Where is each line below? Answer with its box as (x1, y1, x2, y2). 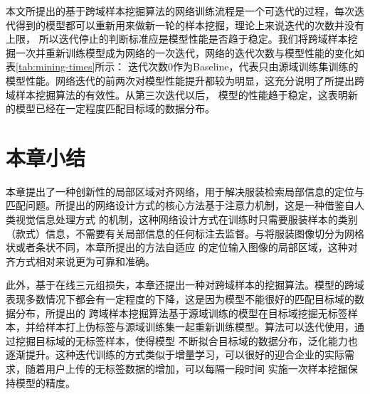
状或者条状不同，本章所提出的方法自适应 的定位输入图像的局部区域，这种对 (6, 240, 358, 255)
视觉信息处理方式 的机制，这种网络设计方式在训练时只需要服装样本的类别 (15, 212, 358, 227)
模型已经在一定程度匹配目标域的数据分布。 (15, 101, 215, 116)
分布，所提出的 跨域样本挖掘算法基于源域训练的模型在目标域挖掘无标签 (15, 305, 348, 320)
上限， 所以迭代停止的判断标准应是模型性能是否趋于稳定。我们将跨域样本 (6, 31, 348, 46)
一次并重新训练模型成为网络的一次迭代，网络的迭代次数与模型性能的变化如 (15, 45, 364, 60)
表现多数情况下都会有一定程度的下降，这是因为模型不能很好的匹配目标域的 (6, 292, 354, 307)
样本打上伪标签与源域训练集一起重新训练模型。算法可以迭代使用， (45, 319, 354, 334)
